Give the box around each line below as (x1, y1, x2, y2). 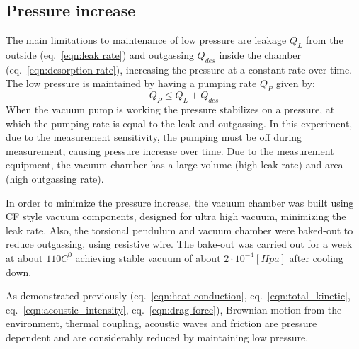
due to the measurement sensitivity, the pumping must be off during (6, 130, 302, 144)
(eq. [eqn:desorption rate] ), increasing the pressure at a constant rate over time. (6, 62, 353, 76)
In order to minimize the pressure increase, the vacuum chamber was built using (6, 195, 354, 210)
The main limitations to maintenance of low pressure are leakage (6, 33, 287, 47)
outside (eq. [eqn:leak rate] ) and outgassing (6, 47, 194, 62)
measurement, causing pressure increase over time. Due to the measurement (6, 143, 334, 158)
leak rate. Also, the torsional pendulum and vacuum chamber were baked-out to (6, 222, 353, 237)
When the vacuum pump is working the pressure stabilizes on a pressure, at (6, 101, 335, 116)
